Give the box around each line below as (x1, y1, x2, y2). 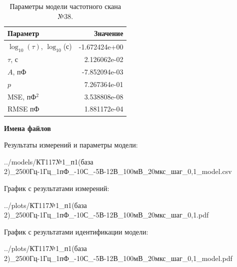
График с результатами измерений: (4, 182, 109, 193)
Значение (94, 28, 123, 38)
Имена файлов (4, 122, 51, 133)
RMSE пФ (7, 103, 39, 114)
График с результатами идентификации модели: (4, 226, 148, 236)
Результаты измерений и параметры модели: (4, 139, 138, 150)
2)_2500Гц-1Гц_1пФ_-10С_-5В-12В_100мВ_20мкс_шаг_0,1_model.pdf (4, 252, 232, 263)
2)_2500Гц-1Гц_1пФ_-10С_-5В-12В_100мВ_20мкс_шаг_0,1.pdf (4, 209, 209, 220)
